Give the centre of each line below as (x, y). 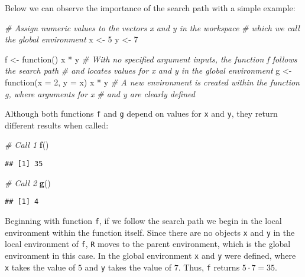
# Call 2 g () (28, 182)
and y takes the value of (128, 267)
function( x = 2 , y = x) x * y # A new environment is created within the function (152, 82)
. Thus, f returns (209, 267)
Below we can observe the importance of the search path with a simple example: (150, 8)
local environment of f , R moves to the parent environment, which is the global (148, 244)
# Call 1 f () (27, 145)
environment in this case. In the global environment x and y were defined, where (150, 255)
